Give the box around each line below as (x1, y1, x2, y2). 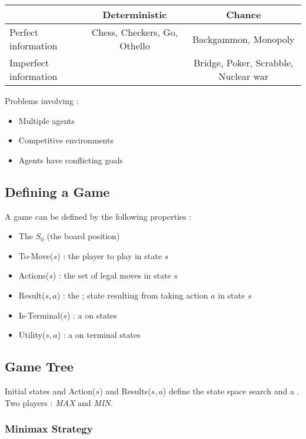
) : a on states (66, 309, 117, 321)
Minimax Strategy (5, 421, 93, 436)
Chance (226, 8, 261, 21)
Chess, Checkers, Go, (91, 25, 178, 39)
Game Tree (5, 357, 74, 376)
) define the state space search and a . (162, 384, 300, 397)
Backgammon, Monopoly (192, 32, 295, 46)
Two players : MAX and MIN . (5, 396, 113, 408)
